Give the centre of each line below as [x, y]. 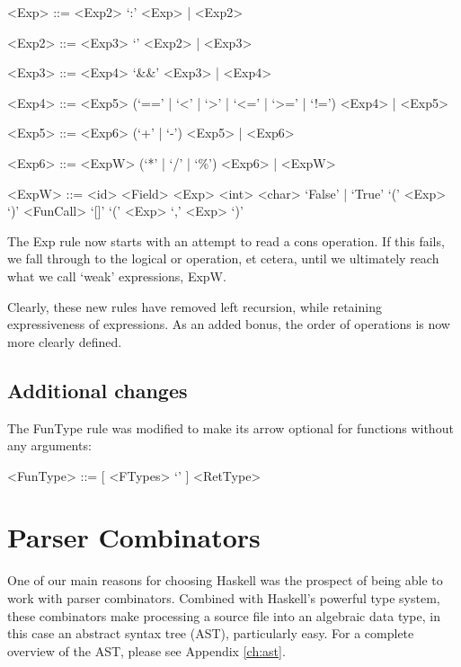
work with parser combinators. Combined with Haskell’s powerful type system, [224, 598]
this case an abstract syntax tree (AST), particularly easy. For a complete [211, 633]
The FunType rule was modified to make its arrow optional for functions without [230, 427]
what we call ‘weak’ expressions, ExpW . [117, 276]
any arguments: [49, 445]
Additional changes [98, 390]
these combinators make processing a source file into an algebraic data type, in [224, 615]
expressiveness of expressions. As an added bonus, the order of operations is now [229, 324]
